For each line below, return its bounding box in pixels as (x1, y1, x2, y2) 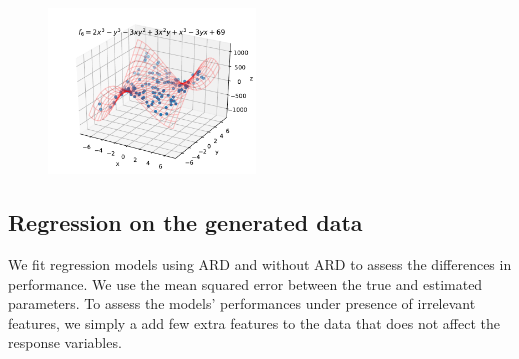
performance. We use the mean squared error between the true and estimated (8, 273, 483, 294)
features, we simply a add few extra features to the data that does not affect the (8, 312, 500, 333)
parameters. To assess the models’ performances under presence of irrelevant (8, 293, 476, 314)
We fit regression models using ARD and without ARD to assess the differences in (8, 253, 512, 274)
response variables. (8, 332, 122, 353)
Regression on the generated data (8, 207, 363, 238)
